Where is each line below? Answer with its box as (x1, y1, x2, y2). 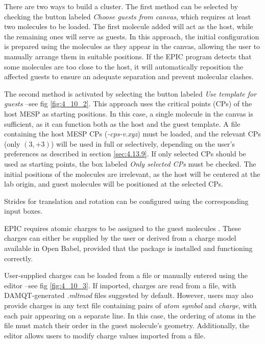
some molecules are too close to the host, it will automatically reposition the (4, 61, 244, 72)
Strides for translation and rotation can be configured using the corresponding (4, 195, 249, 206)
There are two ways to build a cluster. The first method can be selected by (4, 1, 238, 11)
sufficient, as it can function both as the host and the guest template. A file (4, 118, 240, 129)
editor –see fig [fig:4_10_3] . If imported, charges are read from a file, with (4, 280, 236, 290)
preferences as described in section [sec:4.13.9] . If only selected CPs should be (4, 148, 246, 159)
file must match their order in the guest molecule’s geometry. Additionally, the (4, 320, 250, 331)
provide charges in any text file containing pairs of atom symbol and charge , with (4, 300, 257, 311)
